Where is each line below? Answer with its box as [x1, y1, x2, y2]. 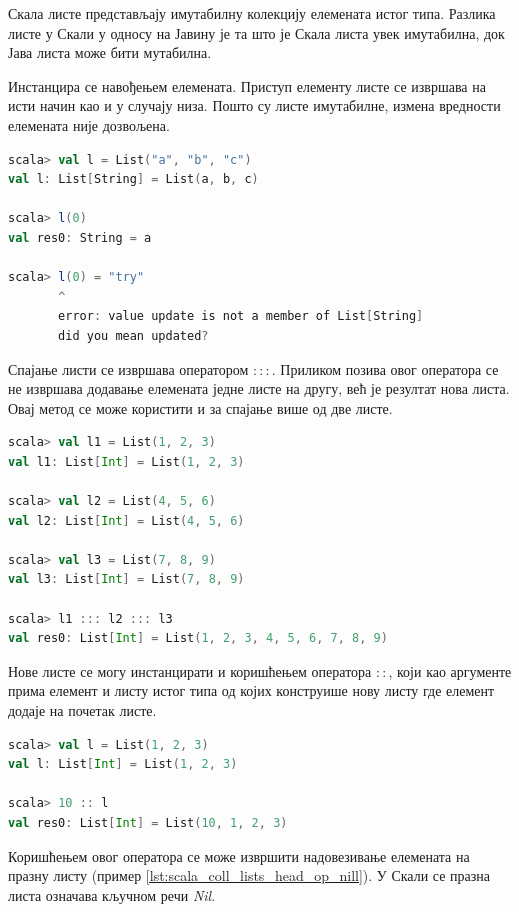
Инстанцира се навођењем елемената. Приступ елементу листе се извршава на [8, 75, 486, 96]
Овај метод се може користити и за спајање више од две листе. [8, 397, 393, 418]
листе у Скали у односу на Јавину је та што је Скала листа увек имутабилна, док [8, 22, 505, 43]
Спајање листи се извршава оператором [8, 358, 249, 379]
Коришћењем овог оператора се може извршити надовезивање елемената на [8, 845, 470, 866]
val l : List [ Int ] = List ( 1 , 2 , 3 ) [8, 757, 238, 772]
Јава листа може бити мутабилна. [8, 42, 212, 63]
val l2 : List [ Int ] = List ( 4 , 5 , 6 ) [8, 513, 245, 528]
